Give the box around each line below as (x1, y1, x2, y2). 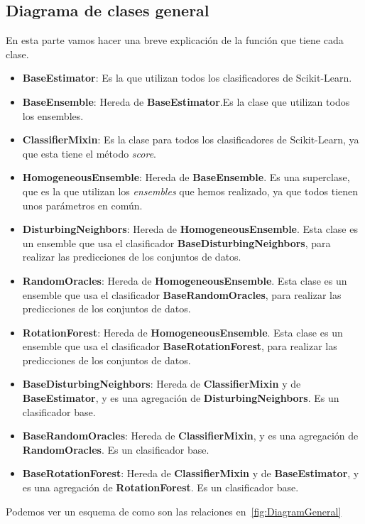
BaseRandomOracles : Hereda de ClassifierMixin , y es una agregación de (22, 428, 359, 443)
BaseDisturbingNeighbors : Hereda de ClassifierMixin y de (22, 376, 301, 391)
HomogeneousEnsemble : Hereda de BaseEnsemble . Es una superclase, (22, 170, 350, 185)
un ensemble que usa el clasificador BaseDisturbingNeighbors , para (22, 235, 331, 250)
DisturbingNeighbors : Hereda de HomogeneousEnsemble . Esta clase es (22, 222, 358, 236)
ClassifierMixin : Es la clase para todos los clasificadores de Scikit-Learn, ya (22, 132, 359, 147)
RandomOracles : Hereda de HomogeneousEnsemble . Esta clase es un (22, 273, 347, 288)
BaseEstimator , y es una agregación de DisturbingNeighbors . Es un (22, 391, 339, 405)
